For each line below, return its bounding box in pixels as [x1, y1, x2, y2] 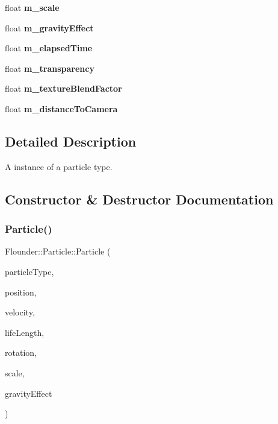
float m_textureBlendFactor [5, 82, 122, 95]
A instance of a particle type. [5, 160, 113, 172]
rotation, [5, 346, 37, 359]
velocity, [5, 306, 35, 318]
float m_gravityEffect [5, 21, 94, 34]
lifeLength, [5, 326, 45, 338]
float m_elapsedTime [5, 42, 93, 54]
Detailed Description [5, 131, 137, 150]
